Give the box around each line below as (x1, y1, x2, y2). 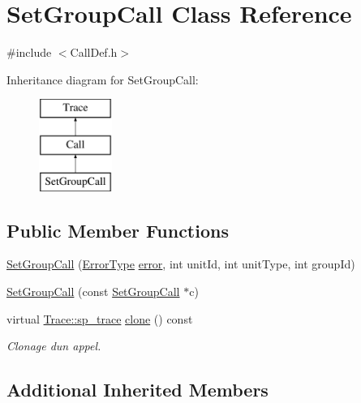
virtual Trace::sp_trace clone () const (6, 310, 193, 327)
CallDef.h (70, 44, 118, 61)
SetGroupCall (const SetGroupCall (6, 283, 180, 300)
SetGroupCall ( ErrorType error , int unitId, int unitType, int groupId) (6, 255, 355, 272)
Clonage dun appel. (6, 337, 101, 354)
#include (6, 44, 52, 61)
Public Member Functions (6, 217, 229, 242)
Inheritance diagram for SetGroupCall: (6, 71, 199, 88)
